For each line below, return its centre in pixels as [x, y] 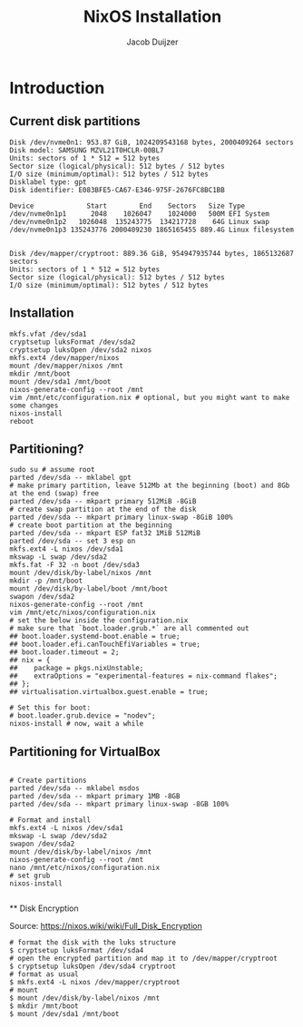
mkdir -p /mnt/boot [46, 581]
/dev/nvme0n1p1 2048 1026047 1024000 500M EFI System [140, 214]
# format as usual [44, 974]
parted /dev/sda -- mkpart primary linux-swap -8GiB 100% [121, 518]
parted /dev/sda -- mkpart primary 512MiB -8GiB [103, 502]
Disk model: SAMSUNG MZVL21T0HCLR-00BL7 [87, 150]
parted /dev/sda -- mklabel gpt [70, 478]
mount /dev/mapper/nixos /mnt [67, 366]
